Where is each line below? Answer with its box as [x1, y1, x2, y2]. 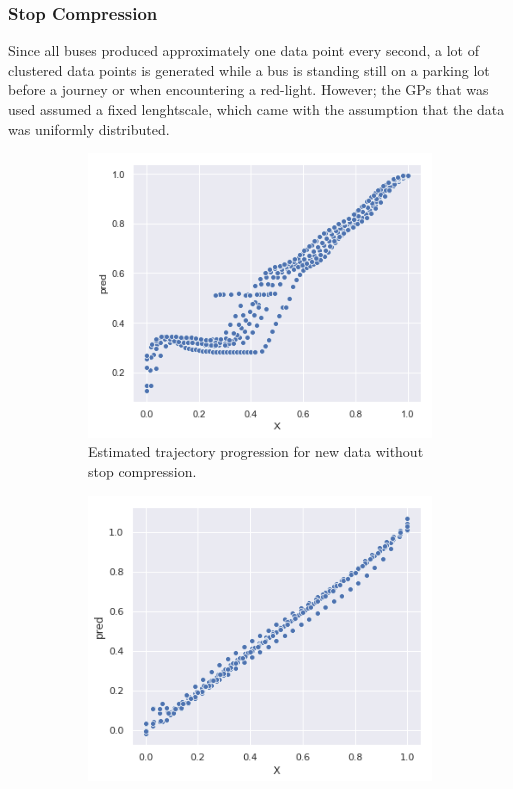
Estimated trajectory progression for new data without [88, 441, 424, 462]
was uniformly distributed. [8, 118, 170, 139]
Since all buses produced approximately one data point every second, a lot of [8, 40, 479, 61]
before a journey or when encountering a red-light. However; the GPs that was [8, 79, 489, 100]
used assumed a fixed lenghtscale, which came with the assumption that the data [8, 99, 505, 119]
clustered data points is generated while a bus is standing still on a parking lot [8, 59, 490, 80]
